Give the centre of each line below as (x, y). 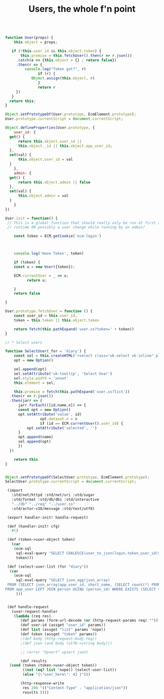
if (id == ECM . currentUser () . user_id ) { (82, 424)
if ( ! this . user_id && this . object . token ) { (56, 51)
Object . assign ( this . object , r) (63, 78)
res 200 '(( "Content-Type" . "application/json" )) (75, 688)
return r (47, 87)
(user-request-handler (34, 612)
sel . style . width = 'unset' (41, 378)
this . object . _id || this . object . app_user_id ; (65, 146)
